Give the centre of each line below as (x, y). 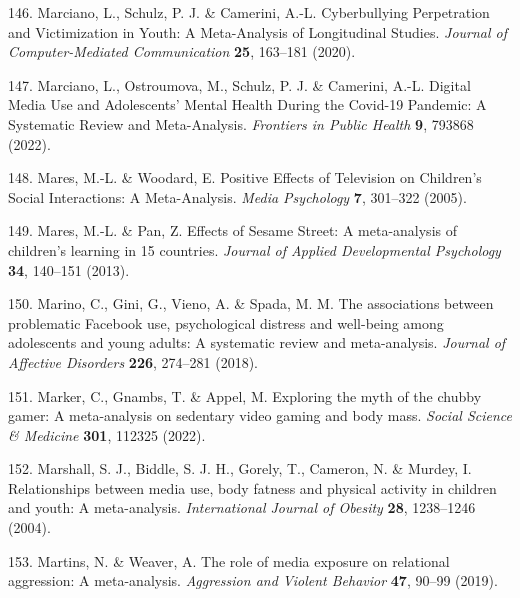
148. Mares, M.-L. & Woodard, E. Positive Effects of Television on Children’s (245, 177)
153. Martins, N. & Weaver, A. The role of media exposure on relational (229, 560)
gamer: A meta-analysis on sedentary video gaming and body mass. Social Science (260, 415)
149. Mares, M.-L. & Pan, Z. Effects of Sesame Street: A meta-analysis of (232, 230)
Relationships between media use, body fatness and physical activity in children (252, 487)
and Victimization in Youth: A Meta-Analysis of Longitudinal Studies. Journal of (258, 31)
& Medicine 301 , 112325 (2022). (107, 434)
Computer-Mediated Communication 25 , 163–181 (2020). (182, 51)
